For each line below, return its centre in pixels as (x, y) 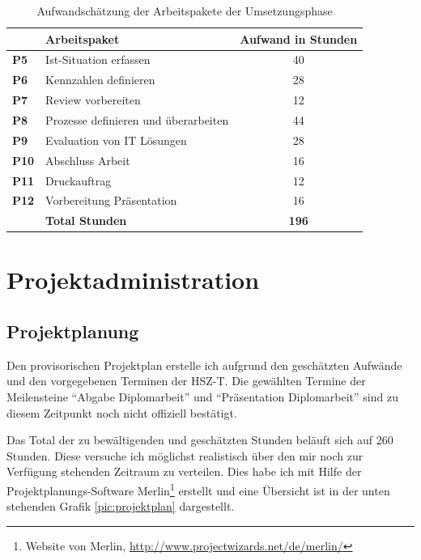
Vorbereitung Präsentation (111, 200)
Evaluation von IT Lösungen (116, 140)
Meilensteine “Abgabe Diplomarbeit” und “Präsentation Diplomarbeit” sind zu (202, 397)
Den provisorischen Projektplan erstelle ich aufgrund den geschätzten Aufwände (204, 365)
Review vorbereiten (93, 100)
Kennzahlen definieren (100, 80)
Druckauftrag (79, 180)
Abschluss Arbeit (88, 160)
